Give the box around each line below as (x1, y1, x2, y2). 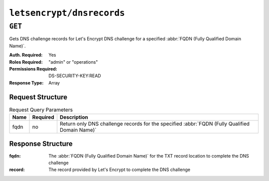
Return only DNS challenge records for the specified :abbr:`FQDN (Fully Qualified (60, 120, 250, 127)
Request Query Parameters (9, 106, 73, 113)
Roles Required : (9, 59, 43, 65)
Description (60, 114, 88, 121)
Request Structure (9, 92, 68, 101)
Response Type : (9, 80, 44, 86)
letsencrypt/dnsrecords (9, 7, 125, 18)
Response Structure (9, 140, 73, 148)
